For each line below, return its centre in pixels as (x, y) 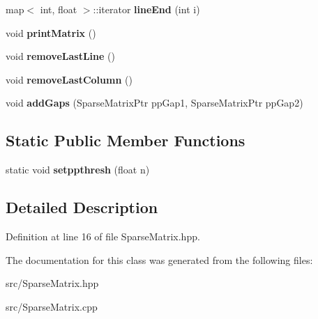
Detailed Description (82, 207)
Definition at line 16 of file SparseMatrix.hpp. (103, 236)
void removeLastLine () (60, 56)
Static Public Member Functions (126, 140)
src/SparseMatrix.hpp (52, 283)
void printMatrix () (51, 32)
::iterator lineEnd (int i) (146, 9)
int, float (59, 9)
